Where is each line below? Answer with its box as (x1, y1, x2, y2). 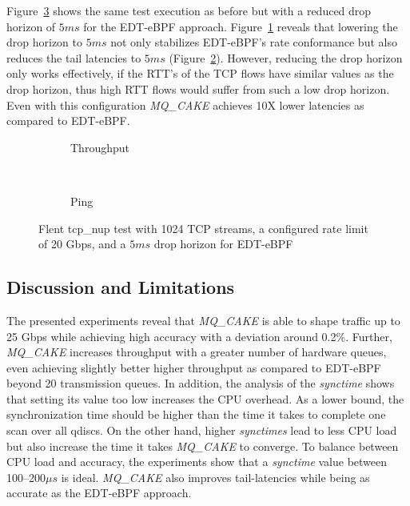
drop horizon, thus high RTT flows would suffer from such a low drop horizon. (6, 80, 390, 97)
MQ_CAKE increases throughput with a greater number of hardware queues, (6, 343, 387, 360)
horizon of (6, 18, 56, 34)
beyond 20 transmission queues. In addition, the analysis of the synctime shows (6, 375, 395, 392)
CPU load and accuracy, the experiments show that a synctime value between (6, 453, 388, 470)
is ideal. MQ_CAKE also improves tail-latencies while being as (61, 468, 370, 485)
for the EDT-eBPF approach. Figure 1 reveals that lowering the (83, 18, 398, 34)
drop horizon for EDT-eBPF (153, 235, 293, 252)
